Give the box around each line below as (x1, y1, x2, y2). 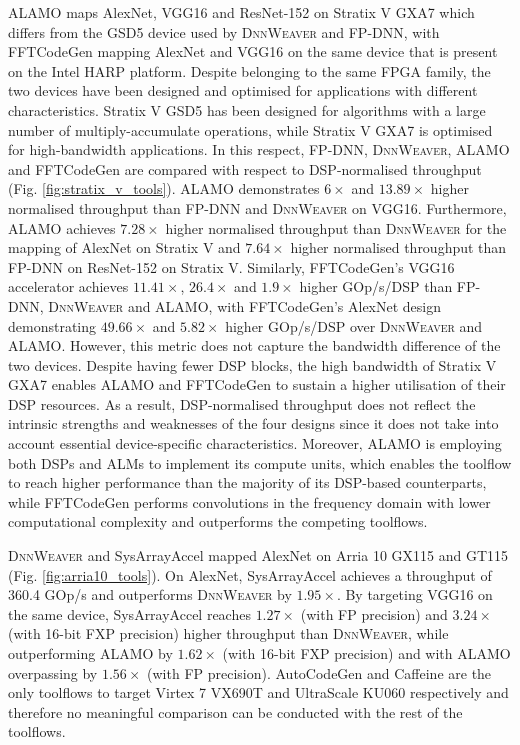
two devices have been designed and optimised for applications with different (8, 80, 478, 101)
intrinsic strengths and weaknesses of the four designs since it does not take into (8, 413, 499, 434)
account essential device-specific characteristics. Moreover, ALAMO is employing (8, 433, 502, 454)
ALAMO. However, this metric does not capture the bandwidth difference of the (8, 335, 501, 356)
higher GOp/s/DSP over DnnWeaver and (225, 315, 483, 336)
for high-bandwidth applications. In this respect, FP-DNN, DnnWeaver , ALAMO (8, 139, 510, 160)
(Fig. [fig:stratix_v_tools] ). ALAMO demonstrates (8, 178, 320, 199)
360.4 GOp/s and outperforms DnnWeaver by (8, 584, 292, 605)
